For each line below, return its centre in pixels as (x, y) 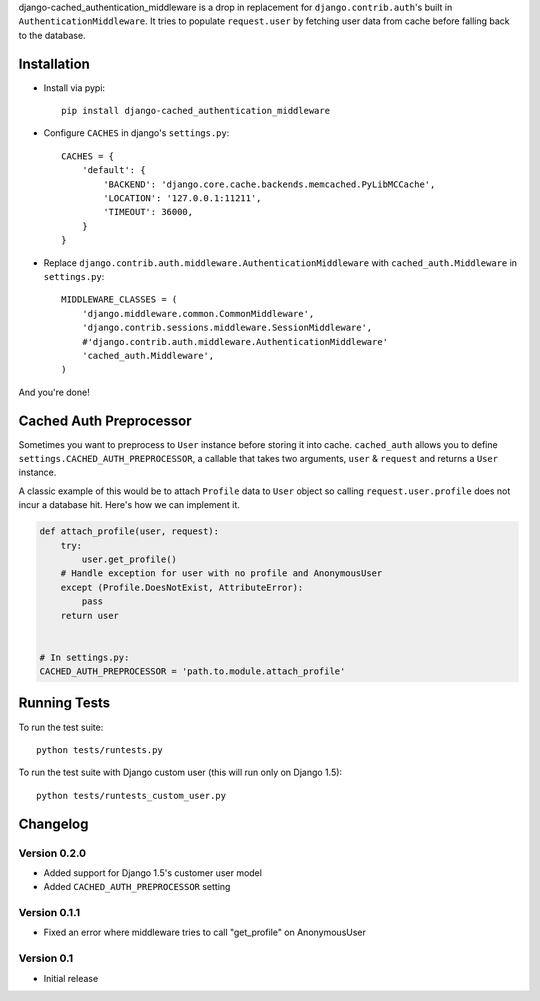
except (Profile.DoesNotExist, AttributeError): (182, 587)
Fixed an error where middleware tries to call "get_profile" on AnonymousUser (205, 932)
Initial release (71, 978)
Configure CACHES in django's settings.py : (136, 133)
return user (90, 615)
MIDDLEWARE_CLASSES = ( (119, 299)
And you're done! (54, 392)
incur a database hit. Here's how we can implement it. (129, 505)
